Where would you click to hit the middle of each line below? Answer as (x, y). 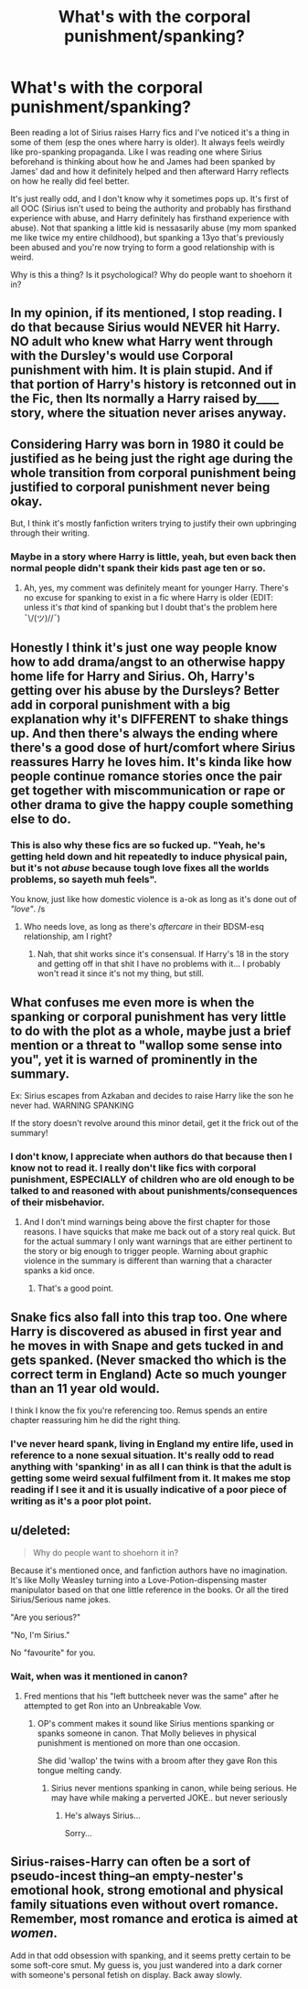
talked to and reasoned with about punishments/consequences (154, 1190)
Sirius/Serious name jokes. (61, 1599)
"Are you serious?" (46, 1617)
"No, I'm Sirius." (40, 1634)
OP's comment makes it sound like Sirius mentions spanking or (156, 1724)
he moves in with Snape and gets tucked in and (147, 1345)
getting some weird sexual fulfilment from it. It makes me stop (150, 1478)
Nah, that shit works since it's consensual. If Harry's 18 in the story (163, 954)
